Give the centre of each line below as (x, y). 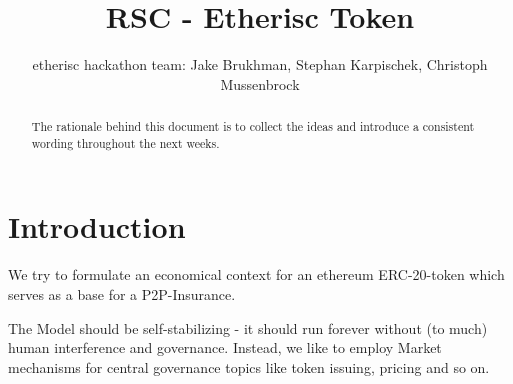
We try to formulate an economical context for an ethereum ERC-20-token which (256, 274)
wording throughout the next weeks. (125, 142)
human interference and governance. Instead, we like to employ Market (225, 347)
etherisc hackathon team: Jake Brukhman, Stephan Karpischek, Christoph (260, 64)
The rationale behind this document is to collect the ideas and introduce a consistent (253, 126)
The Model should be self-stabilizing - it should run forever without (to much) (248, 327)
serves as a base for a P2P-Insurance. (122, 293)
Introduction (97, 226)
